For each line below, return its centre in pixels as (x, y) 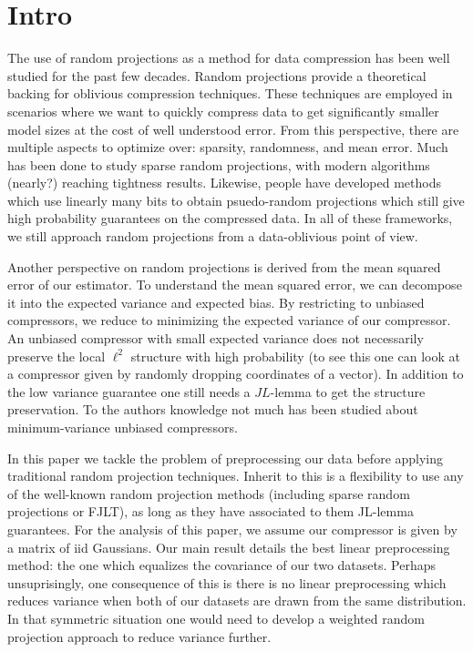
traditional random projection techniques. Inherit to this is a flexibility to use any (236, 476)
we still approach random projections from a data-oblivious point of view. (213, 236)
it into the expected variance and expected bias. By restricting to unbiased (216, 302)
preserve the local (57, 356)
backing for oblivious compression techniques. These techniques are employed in (230, 93)
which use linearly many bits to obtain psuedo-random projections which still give (236, 200)
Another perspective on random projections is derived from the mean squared (224, 266)
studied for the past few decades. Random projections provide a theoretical (217, 75)
